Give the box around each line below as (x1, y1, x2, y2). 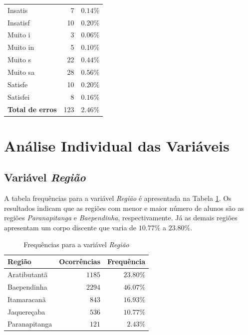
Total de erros (7, 104, 57, 114)
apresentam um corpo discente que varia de (4, 222, 137, 232)
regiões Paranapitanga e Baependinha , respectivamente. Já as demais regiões (4, 212, 238, 223)
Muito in (7, 42, 34, 52)
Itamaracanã (7, 294, 46, 304)
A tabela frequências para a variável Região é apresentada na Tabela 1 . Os (4, 193, 232, 203)
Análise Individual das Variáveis (4, 135, 230, 156)
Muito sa (7, 66, 35, 77)
